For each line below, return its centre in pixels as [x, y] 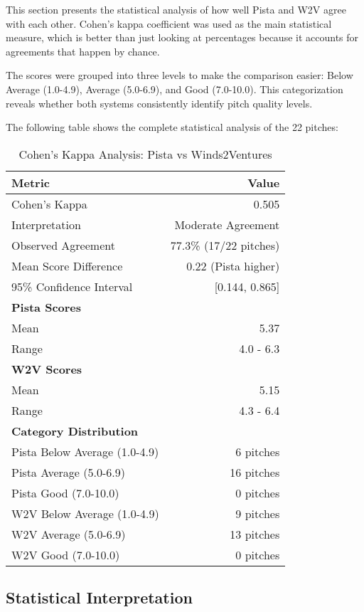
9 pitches [258, 513]
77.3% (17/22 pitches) [225, 245]
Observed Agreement [63, 245]
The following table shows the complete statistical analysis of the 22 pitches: [172, 127]
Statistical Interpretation [99, 597]
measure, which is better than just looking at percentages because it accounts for [182, 37]
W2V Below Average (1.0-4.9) [85, 513]
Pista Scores [47, 307]
